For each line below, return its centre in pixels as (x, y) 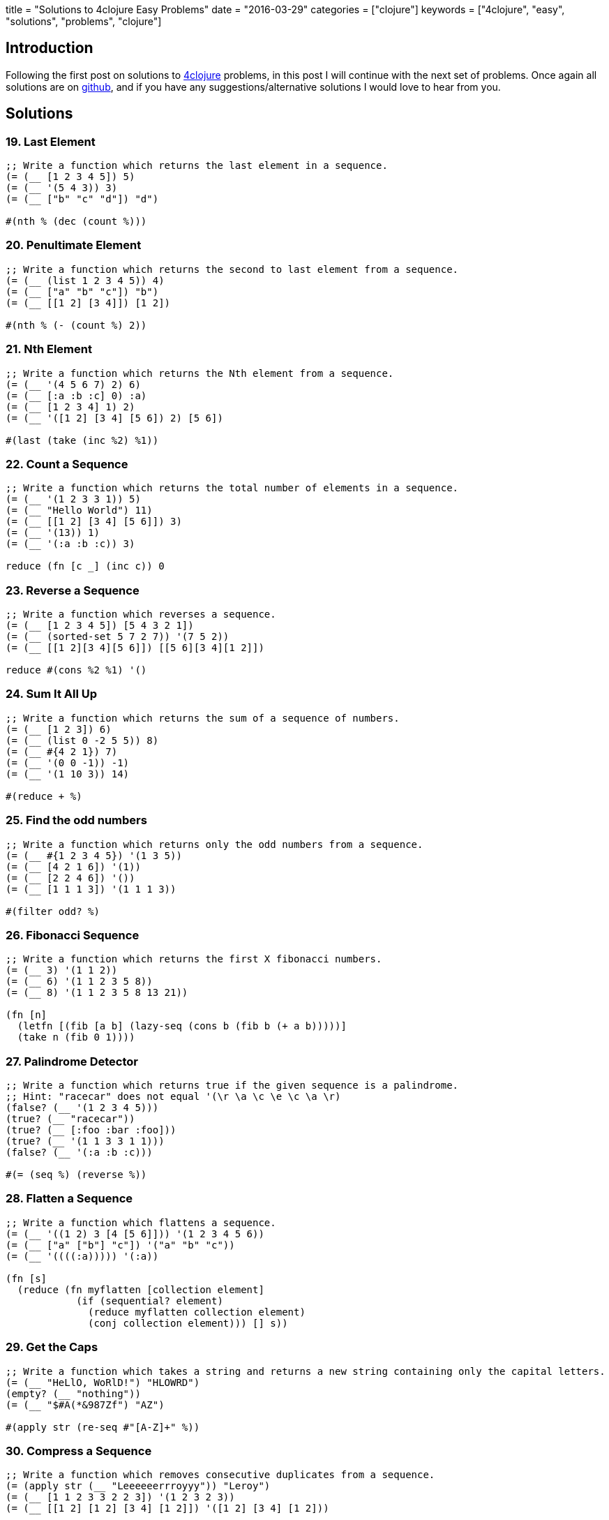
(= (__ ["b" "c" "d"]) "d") (82, 199)
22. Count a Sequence (67, 464)
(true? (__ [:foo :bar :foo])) (91, 1130)
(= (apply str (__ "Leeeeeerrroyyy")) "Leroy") (138, 1486)
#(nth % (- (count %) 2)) (76, 325)
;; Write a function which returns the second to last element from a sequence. (232, 269)
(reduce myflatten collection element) (197, 1312)
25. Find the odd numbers (76, 820)
